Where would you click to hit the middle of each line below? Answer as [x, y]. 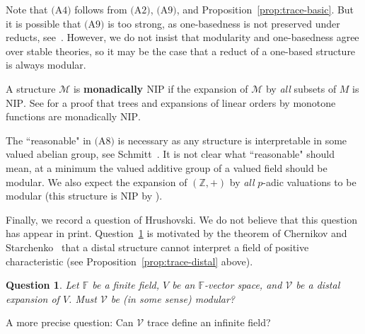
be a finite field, [126, 285]
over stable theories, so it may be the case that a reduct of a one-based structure [181, 51]
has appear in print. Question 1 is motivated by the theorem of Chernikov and [176, 233]
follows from [101, 9]
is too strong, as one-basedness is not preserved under [224, 23]
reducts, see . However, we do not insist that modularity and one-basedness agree [182, 37]
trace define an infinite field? [209, 322]
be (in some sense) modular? [173, 298]
